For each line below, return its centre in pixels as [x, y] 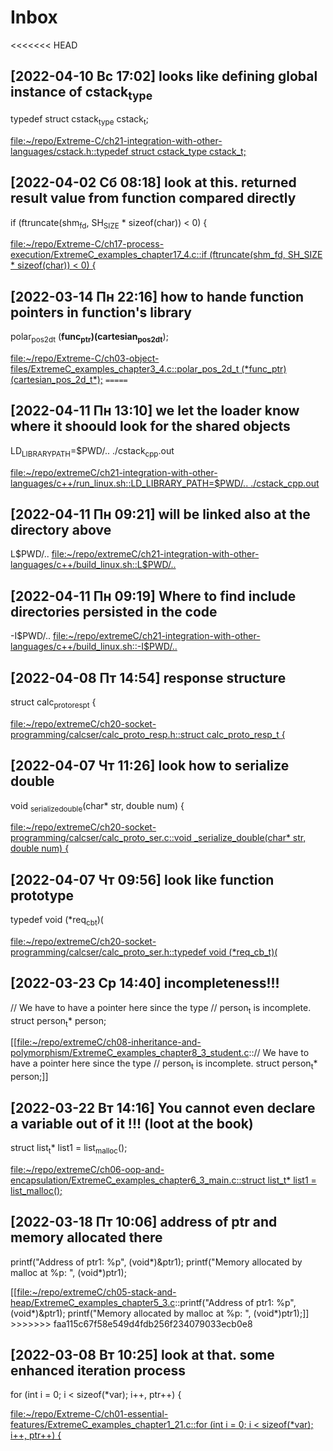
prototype [42, 895]
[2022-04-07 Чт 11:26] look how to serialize [150, 766]
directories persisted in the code [114, 611]
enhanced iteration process [98, 1371]
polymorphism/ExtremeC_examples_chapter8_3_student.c [130, 1053]
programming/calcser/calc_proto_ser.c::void [101, 838]
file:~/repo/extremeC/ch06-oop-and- [87, 1169]
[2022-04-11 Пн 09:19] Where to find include [153, 596]
